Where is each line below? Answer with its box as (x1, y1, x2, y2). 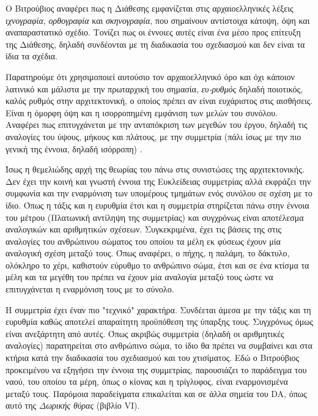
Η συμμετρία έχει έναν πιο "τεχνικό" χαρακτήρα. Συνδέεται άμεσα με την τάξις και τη (6, 303, 311, 316)
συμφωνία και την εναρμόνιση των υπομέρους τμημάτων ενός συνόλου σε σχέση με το (6, 187, 312, 199)
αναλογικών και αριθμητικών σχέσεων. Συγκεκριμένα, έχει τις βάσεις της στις (6, 223, 281, 236)
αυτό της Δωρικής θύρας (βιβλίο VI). (6, 399, 140, 412)
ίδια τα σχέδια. (6, 50, 57, 62)
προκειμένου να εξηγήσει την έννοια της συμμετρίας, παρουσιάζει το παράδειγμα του (6, 363, 307, 376)
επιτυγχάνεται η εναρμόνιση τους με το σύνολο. (6, 283, 174, 295)
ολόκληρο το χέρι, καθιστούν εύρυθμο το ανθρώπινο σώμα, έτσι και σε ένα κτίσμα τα (6, 258, 309, 271)
